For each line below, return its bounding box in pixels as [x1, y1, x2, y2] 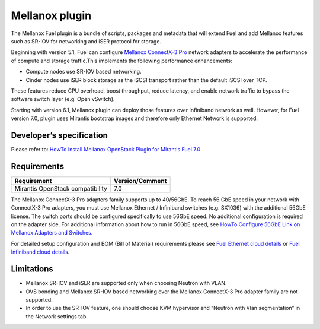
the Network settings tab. [25, 312, 88, 320]
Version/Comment [113, 176, 167, 185]
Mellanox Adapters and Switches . [11, 229, 93, 236]
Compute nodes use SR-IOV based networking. [25, 68, 142, 75]
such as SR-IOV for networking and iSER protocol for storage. [11, 37, 162, 45]
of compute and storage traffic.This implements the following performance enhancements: [11, 57, 232, 64]
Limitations [11, 264, 53, 274]
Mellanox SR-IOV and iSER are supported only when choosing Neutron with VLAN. [25, 280, 227, 287]
